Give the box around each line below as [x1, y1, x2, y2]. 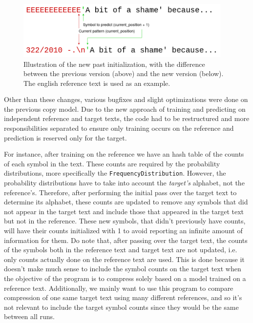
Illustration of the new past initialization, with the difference [23, 59, 205, 69]
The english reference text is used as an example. [23, 78, 170, 88]
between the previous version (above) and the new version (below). [23, 68, 224, 79]
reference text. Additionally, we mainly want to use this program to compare [4, 283, 233, 293]
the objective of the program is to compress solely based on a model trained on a [4, 273, 246, 283]
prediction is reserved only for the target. [4, 132, 127, 142]
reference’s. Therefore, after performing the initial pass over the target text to [4, 187, 237, 197]
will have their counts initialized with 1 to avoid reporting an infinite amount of [4, 225, 243, 236]
